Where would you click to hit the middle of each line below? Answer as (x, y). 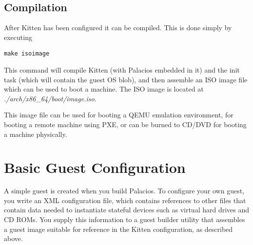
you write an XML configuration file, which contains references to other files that (125, 200)
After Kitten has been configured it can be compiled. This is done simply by (118, 28)
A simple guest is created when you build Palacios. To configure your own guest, (124, 191)
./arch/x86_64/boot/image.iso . (50, 98)
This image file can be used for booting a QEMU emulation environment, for (119, 115)
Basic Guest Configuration (95, 167)
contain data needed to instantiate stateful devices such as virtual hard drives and (127, 210)
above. (13, 238)
